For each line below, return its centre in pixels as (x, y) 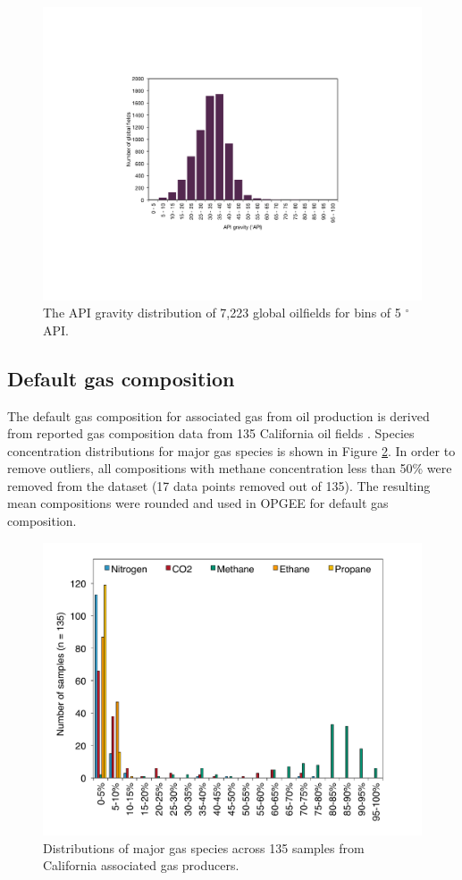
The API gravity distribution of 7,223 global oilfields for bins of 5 (222, 313)
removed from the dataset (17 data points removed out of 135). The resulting (219, 485)
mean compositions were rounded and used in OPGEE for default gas (198, 503)
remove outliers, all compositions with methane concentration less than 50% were (230, 468)
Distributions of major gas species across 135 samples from (204, 847)
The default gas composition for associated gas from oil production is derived (218, 415)
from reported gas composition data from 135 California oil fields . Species (211, 433)
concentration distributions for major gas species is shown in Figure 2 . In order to (231, 450)
